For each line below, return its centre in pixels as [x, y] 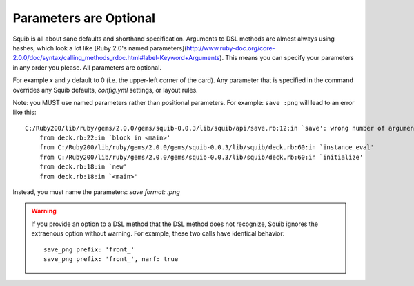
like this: [24, 112]
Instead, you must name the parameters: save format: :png [97, 192]
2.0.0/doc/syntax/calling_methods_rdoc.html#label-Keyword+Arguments [116, 58]
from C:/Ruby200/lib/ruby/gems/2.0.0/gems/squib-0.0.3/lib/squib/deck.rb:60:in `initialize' [201, 157]
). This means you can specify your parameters [287, 58]
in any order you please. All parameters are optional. [87, 67]
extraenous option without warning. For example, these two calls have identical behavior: [158, 233]
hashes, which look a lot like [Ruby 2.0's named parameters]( [100, 48]
